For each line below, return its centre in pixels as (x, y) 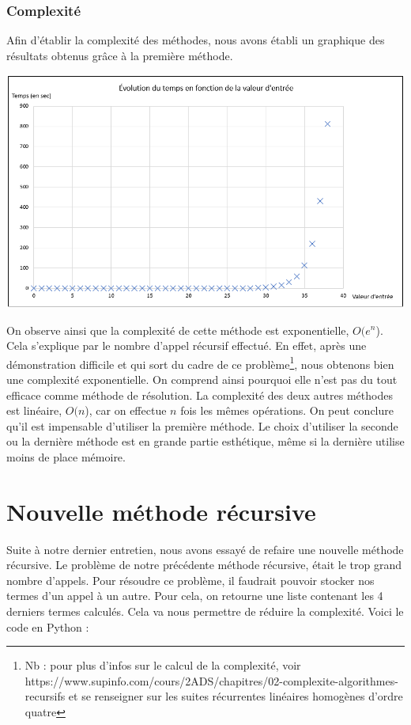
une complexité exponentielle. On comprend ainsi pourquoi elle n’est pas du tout (202, 379)
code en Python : (48, 626)
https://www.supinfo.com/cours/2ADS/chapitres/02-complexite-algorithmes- (211, 680)
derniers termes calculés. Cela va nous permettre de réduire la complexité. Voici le (205, 611)
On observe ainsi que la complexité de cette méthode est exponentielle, (178, 330)
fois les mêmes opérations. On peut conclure (287, 410)
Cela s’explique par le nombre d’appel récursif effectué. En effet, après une (187, 345)
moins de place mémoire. (66, 456)
